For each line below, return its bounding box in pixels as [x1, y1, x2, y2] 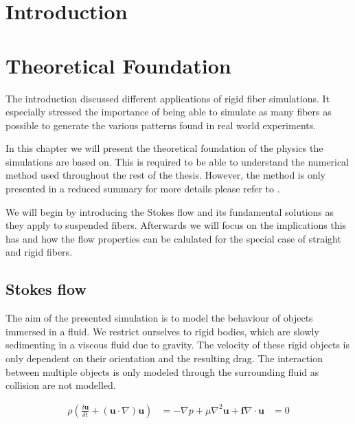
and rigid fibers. [5, 245, 73, 259]
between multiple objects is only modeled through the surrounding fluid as [5, 364, 319, 379]
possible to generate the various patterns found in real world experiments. [5, 118, 317, 132]
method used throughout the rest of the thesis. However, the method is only [5, 168, 325, 182]
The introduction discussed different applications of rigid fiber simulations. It [5, 91, 330, 105]
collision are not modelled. [5, 378, 116, 392]
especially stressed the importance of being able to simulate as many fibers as [5, 104, 332, 119]
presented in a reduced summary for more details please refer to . [5, 181, 280, 196]
